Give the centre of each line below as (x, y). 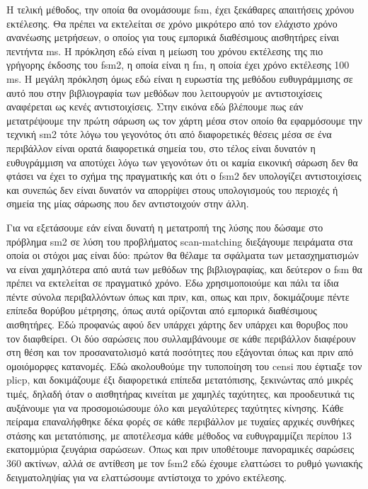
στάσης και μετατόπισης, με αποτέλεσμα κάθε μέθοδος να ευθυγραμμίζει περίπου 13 (179, 435)
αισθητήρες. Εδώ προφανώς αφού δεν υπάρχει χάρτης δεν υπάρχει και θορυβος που (177, 324)
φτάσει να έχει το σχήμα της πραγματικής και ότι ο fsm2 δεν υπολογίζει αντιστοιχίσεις (184, 176)
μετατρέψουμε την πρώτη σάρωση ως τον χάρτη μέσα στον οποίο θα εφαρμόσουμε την (184, 120)
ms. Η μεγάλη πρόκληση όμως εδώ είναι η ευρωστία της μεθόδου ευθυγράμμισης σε (180, 78)
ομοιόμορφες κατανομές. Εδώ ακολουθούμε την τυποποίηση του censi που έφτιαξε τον (184, 366)
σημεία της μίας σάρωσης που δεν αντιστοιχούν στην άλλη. (128, 203)
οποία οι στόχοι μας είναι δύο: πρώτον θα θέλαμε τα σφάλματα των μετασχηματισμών (183, 255)
